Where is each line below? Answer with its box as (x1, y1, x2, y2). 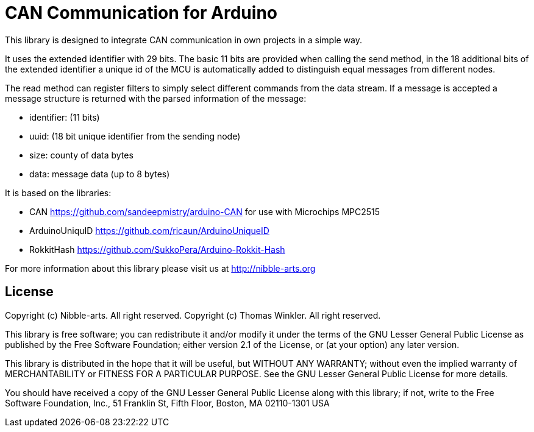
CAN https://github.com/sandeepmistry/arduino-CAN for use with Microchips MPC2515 (29, 206, 380, 217)
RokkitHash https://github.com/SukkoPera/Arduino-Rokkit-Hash (29, 244, 285, 255)
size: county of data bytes (29, 149, 133, 160)
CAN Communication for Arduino (5, 2, 277, 23)
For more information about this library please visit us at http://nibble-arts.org (5, 263, 316, 274)
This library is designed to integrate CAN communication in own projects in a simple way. (5, 34, 363, 45)
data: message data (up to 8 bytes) (29, 168, 170, 179)
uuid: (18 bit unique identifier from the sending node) (29, 130, 241, 141)
